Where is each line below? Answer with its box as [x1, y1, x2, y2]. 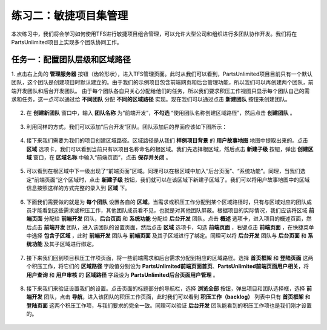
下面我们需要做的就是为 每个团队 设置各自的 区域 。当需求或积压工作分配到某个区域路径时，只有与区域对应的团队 [26, 198, 307, 205]
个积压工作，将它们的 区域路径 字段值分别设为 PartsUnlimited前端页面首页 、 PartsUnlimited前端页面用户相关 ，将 [26, 263, 309, 270]
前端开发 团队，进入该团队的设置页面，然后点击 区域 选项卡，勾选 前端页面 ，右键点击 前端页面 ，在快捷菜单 [43, 224, 314, 231]
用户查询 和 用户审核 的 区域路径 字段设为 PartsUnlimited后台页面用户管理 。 [26, 271, 219, 278]
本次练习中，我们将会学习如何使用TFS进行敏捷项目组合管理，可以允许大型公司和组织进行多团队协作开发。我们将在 [11, 30, 297, 37]
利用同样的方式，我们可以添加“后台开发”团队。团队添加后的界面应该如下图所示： [26, 123, 228, 130]
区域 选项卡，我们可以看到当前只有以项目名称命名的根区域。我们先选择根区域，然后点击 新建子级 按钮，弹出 [26, 145, 296, 152]
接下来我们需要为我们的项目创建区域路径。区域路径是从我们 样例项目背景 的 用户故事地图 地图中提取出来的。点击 [26, 137, 308, 144]
